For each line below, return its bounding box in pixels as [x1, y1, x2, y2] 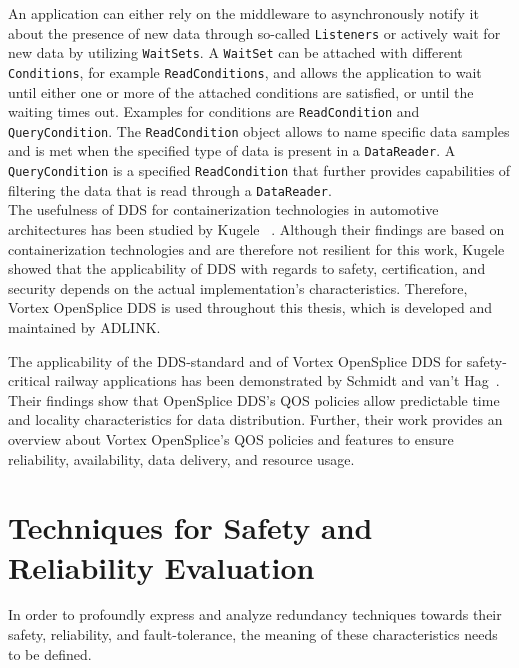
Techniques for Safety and [8, 507, 373, 548]
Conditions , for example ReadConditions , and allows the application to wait [8, 61, 482, 82]
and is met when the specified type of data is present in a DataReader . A [8, 140, 456, 161]
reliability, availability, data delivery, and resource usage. [8, 448, 355, 469]
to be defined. [8, 643, 92, 664]
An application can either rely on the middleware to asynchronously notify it [8, 3, 479, 23]
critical [8, 370, 51, 391]
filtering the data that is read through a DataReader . [8, 179, 332, 200]
